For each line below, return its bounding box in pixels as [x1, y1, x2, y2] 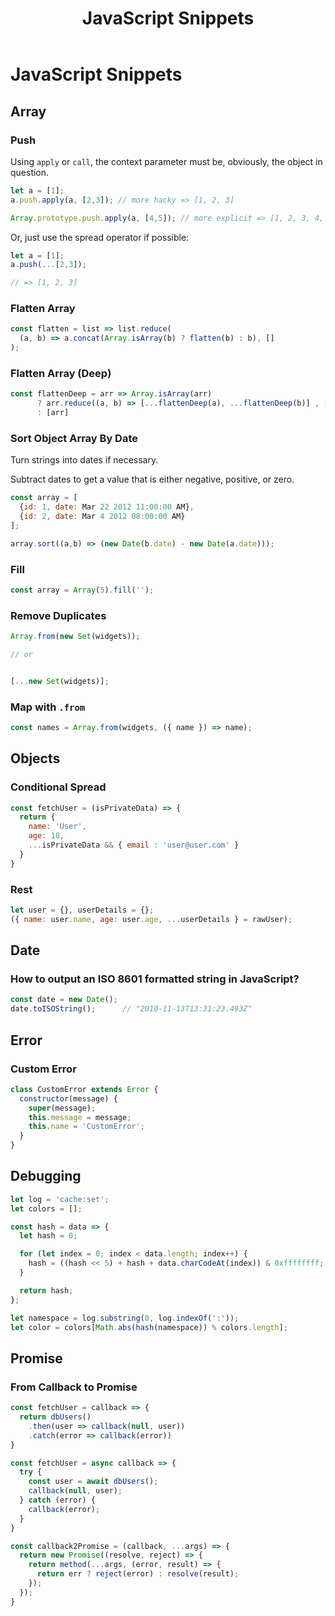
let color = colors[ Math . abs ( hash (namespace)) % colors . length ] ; [10, 1322, 289, 1332]
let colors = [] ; [10, 1203, 83, 1214]
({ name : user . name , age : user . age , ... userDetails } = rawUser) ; [10, 914, 293, 924]
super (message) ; [28, 1103, 97, 1113]
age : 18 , [28, 831, 65, 841]
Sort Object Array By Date [10, 431, 138, 445]
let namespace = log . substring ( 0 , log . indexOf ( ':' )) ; [10, 1313, 240, 1323]
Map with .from [10, 700, 86, 714]
